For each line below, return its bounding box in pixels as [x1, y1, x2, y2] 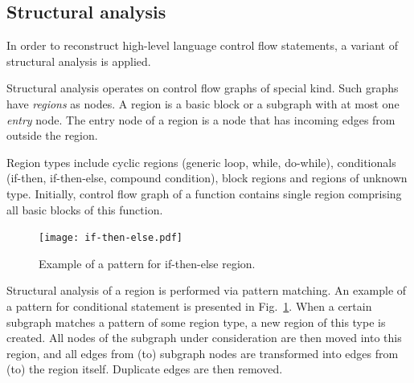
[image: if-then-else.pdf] [39, 232, 182, 244]
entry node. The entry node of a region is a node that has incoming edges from [6, 111, 396, 128]
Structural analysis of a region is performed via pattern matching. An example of [6, 282, 407, 299]
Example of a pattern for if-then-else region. [39, 255, 256, 271]
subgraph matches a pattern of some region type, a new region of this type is [6, 313, 386, 330]
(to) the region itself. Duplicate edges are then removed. [6, 361, 283, 377]
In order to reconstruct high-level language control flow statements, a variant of [6, 37, 398, 54]
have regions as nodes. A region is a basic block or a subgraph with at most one [6, 95, 400, 112]
